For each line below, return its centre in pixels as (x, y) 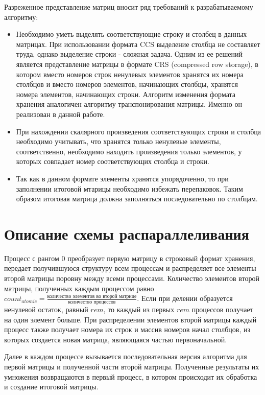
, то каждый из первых (139, 309)
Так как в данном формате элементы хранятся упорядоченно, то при (122, 178)
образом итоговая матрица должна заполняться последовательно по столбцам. (137, 199)
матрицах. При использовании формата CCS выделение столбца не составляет (138, 44)
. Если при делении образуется (185, 298)
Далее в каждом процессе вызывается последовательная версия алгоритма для (126, 356)
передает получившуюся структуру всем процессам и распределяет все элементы (130, 268)
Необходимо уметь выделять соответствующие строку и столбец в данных (131, 34)
